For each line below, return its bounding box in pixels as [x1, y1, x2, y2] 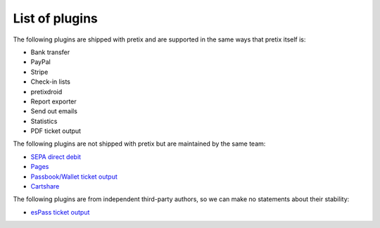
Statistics [30, 117, 58, 125]
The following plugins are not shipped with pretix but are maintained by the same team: [13, 139, 266, 148]
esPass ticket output [30, 208, 90, 216]
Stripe [30, 68, 49, 76]
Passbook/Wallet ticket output [30, 172, 118, 181]
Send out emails [30, 107, 77, 115]
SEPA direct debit [30, 152, 81, 161]
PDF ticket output [30, 127, 81, 135]
